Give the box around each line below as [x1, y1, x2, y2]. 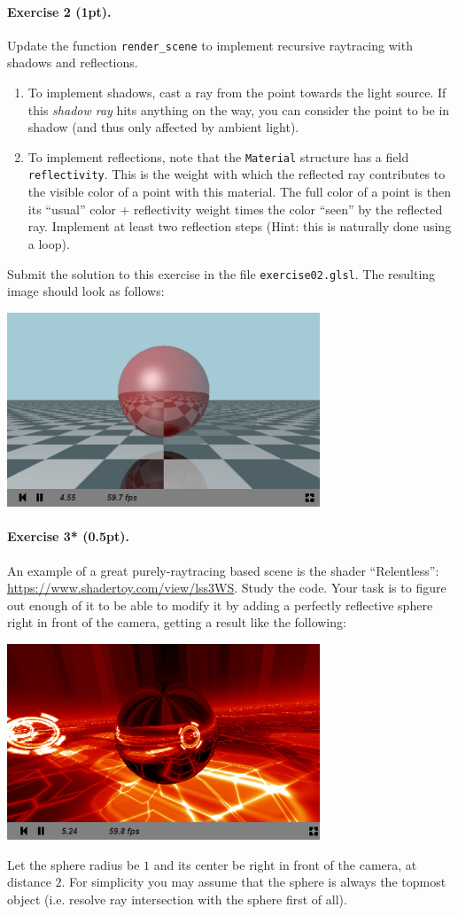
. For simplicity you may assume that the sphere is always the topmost [61, 872, 446, 891]
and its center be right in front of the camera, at [153, 855, 417, 873]
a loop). [27, 234, 70, 252]
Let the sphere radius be [7, 855, 140, 873]
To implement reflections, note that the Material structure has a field [27, 147, 409, 166]
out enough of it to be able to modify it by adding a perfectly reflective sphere [7, 595, 433, 614]
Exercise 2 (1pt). [7, 2, 112, 20]
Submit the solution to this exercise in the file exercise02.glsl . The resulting [7, 264, 436, 283]
